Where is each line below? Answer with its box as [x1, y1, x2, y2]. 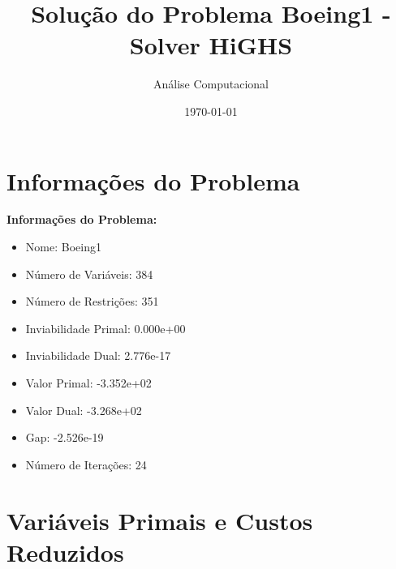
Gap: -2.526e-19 [25, 429, 104, 446]
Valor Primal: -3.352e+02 [25, 374, 152, 391]
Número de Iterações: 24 [25, 456, 147, 473]
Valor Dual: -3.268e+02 [25, 401, 142, 418]
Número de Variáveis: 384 [25, 265, 153, 282]
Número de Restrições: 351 [25, 293, 159, 310]
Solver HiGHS [129, 28, 293, 62]
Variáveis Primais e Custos [6, 503, 313, 537]
